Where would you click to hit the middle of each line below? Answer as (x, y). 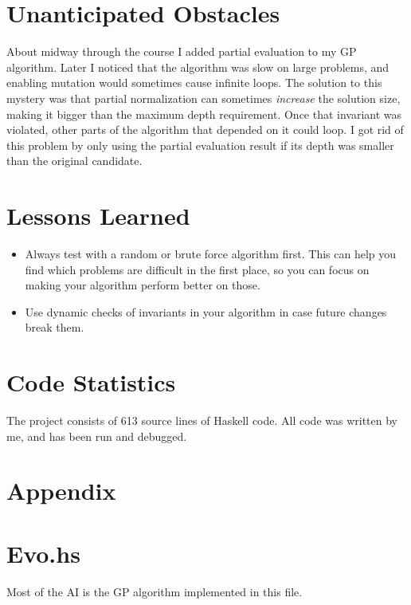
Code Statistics (91, 382)
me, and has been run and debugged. (97, 436)
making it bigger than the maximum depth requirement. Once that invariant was (204, 114)
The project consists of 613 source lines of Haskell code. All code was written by (202, 420)
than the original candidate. (74, 161)
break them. (55, 327)
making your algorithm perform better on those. (143, 285)
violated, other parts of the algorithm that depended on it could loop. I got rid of (205, 130)
